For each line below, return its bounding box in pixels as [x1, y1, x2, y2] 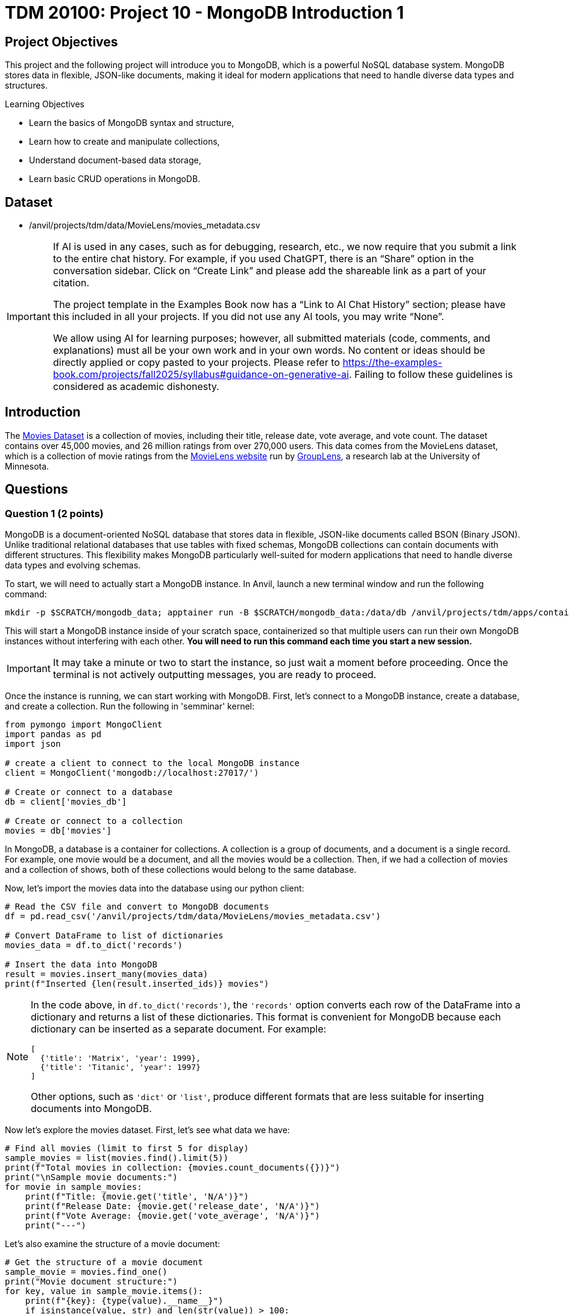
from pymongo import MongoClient [5, 720, 163, 730]
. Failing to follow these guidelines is [348, 368, 513, 381]
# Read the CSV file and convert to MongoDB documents [5, 902, 269, 912]
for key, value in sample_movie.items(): [5, 1286, 203, 1297]
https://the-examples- [342, 356, 442, 369]
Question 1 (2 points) [5, 507, 104, 520]
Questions [5, 482, 68, 497]
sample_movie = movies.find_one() [5, 1267, 168, 1277]
